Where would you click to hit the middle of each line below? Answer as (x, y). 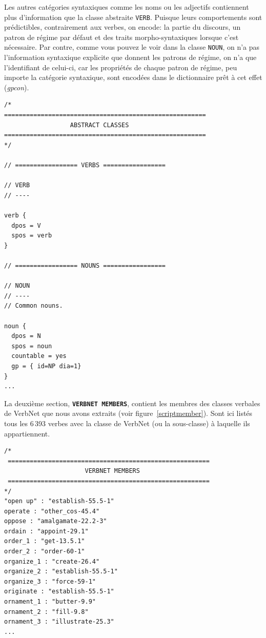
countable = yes (39, 356)
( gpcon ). (17, 87)
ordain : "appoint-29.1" (46, 531)
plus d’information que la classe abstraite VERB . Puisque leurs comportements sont (133, 17)
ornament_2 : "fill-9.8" (46, 612)
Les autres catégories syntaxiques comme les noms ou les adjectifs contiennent (127, 7)
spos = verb (32, 236)
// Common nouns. (34, 306)
